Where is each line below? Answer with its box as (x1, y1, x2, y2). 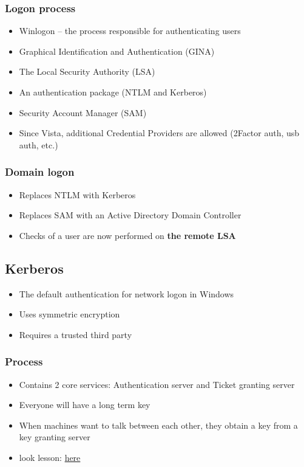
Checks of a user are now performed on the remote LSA (19, 229, 236, 241)
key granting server (19, 431, 90, 443)
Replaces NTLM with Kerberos (19, 188, 136, 201)
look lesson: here (19, 451, 81, 463)
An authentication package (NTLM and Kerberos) (19, 86, 207, 98)
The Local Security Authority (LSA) (19, 65, 155, 78)
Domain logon (5, 164, 75, 179)
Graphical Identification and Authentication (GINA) (19, 44, 215, 57)
